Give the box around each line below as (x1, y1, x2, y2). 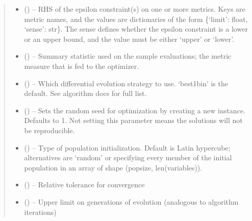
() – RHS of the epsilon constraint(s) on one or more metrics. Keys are (24, 4, 245, 14)
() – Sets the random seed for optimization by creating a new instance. (24, 105, 245, 115)
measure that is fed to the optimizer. (24, 60, 139, 71)
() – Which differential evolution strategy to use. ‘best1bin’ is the (24, 78, 228, 88)
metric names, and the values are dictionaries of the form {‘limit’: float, (24, 13, 248, 24)
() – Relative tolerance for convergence (24, 179, 145, 190)
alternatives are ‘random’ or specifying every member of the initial (24, 152, 232, 163)
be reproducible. (24, 125, 75, 135)
